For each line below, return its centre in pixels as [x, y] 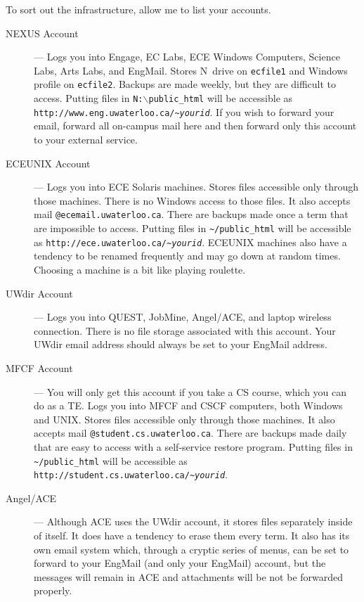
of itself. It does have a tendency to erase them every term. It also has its [192, 536]
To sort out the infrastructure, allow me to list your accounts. [138, 9]
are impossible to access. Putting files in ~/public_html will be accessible [193, 228]
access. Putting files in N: [89, 98]
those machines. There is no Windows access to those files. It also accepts [192, 200]
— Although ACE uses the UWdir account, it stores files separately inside [193, 521]
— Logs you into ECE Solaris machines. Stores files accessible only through [196, 187]
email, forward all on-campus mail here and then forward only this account [195, 126]
